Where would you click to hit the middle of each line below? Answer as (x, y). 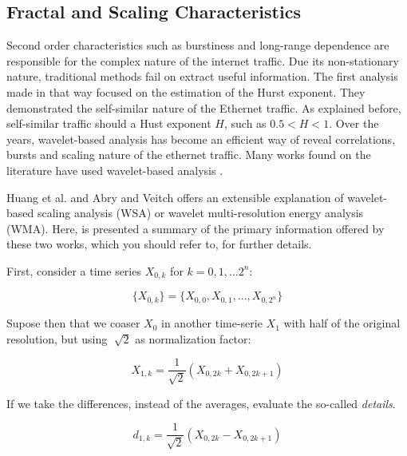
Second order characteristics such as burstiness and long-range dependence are (198, 45)
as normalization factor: (193, 338)
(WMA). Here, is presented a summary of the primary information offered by (196, 228)
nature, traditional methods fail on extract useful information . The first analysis (202, 76)
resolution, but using (57, 338)
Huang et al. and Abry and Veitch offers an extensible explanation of (175, 197)
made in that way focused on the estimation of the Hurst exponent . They (186, 91)
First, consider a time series (74, 270)
